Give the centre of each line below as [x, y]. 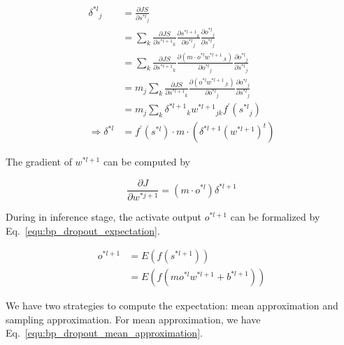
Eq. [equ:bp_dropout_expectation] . [83, 230]
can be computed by [146, 162]
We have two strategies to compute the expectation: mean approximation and [172, 306]
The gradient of [39, 162]
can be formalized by [275, 216]
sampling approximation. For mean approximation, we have [133, 319]
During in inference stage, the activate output [103, 216]
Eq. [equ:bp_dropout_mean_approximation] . [104, 333]
